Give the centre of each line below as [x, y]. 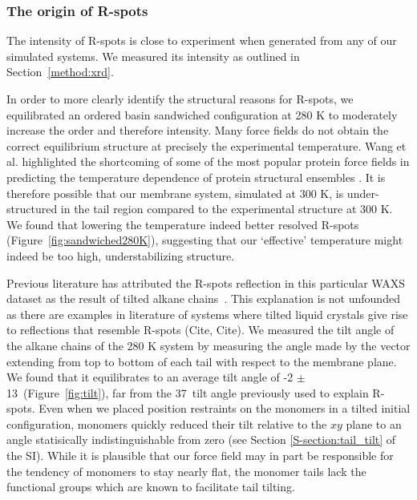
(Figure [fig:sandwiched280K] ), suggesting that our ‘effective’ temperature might [205, 240]
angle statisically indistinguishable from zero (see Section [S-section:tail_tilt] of [201, 440]
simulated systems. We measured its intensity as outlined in [153, 56]
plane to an [374, 423]
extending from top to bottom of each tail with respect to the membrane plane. [202, 361]
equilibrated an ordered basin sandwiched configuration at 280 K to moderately [202, 114]
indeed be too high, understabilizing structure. [121, 255]
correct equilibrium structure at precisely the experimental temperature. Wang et [206, 145]
